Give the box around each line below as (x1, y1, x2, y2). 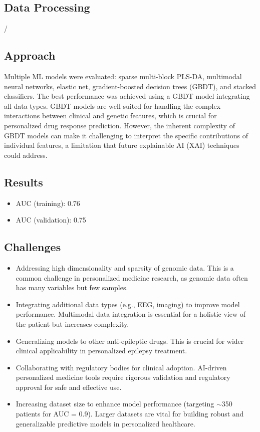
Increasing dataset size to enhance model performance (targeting (16, 398, 214, 409)
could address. (4, 149, 48, 160)
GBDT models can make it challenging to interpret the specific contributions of (4, 130, 248, 140)
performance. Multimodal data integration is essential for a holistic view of (16, 309, 246, 319)
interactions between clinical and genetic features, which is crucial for (4, 110, 217, 121)
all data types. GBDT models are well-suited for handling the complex (4, 100, 221, 111)
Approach (4, 48, 56, 63)
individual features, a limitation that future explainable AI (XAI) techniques (4, 140, 239, 150)
